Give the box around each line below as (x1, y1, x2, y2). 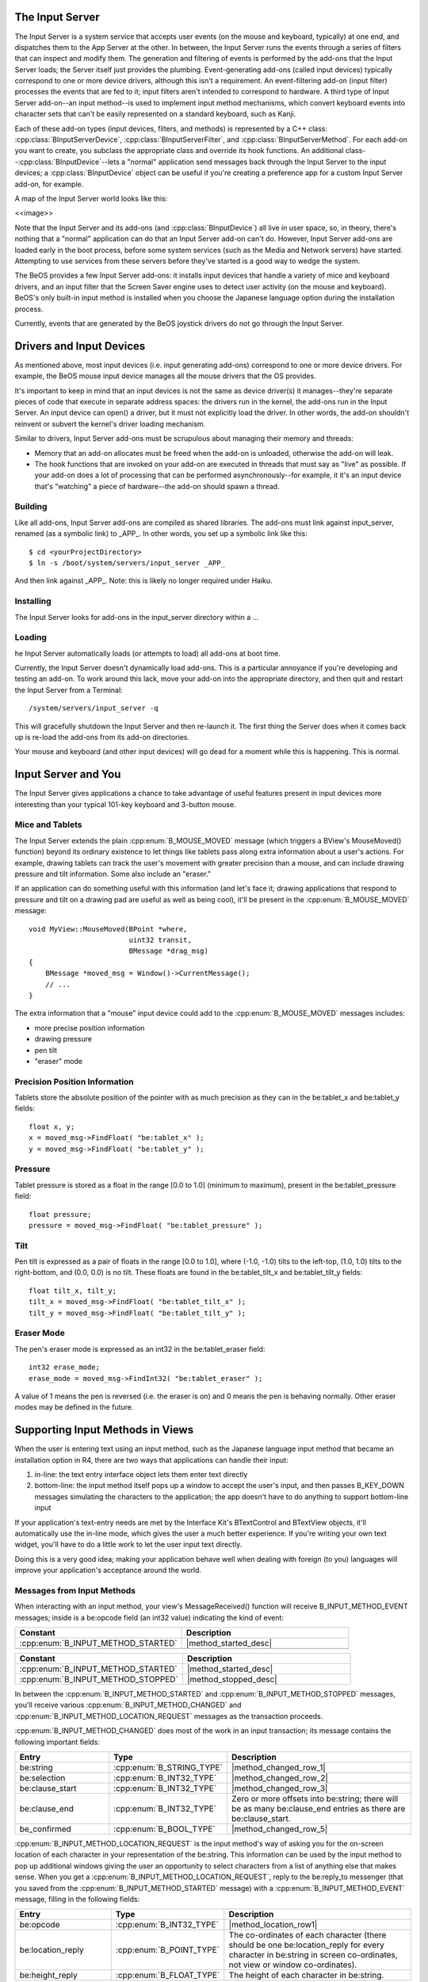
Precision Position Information (14, 1076, 134, 1087)
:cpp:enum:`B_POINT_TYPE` (115, 1945, 220, 1956)
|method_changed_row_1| (231, 1762, 326, 1773)
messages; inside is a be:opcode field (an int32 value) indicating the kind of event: (14, 1613, 285, 1622)
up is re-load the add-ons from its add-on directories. (14, 733, 190, 742)
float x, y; (29, 1122, 75, 1131)
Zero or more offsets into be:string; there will (231, 1793, 399, 1804)
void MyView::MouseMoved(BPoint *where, (29, 924, 188, 933)
